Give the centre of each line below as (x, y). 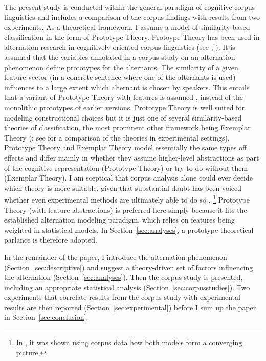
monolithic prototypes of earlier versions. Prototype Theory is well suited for (124, 107)
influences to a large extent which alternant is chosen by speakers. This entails (127, 87)
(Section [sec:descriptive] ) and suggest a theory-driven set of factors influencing (129, 267)
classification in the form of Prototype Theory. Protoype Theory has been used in (132, 37)
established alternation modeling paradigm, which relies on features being (119, 220)
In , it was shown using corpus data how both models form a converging (129, 342)
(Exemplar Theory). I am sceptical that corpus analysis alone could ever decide (128, 178)
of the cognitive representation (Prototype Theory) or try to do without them (126, 167)
